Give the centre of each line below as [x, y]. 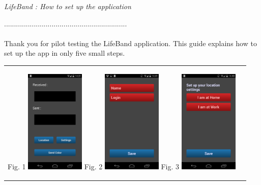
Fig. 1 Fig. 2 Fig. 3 [94, 166]
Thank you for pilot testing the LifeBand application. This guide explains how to [130, 43]
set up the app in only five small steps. [65, 53]
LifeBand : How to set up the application [68, 6]
